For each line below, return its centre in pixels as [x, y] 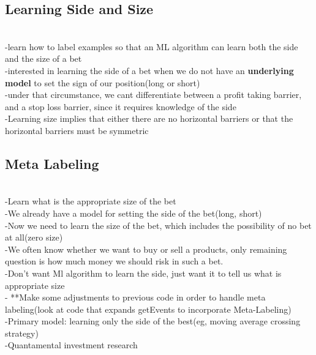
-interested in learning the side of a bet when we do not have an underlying [149, 70]
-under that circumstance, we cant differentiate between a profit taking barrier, [153, 95]
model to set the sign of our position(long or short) [103, 82]
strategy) [22, 333]
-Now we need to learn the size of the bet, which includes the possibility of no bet [158, 225]
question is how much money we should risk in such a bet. [114, 261]
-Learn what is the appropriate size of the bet [91, 201]
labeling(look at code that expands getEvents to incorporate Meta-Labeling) [148, 309]
